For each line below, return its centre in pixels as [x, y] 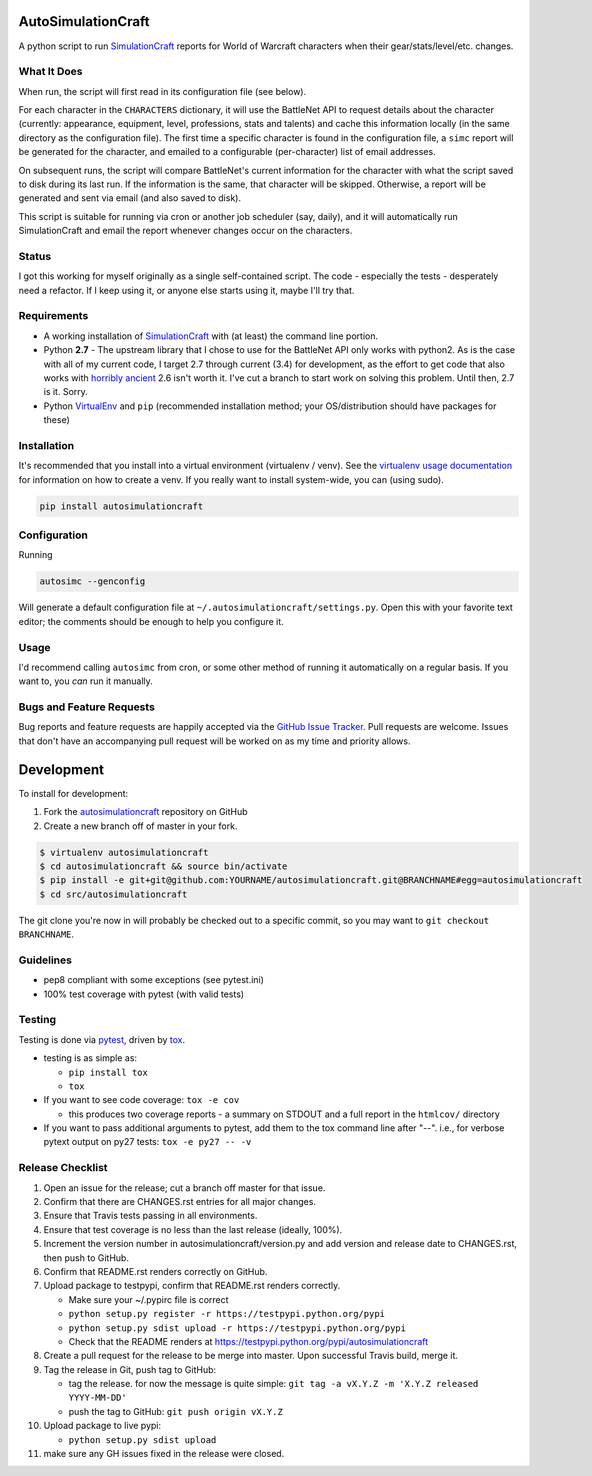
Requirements [53, 316]
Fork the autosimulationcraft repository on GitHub [146, 812]
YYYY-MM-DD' [97, 1398]
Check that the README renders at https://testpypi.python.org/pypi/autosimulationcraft [248, 1341]
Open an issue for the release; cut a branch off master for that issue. [184, 1187]
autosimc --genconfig [92, 581]
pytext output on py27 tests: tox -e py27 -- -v [147, 1142]
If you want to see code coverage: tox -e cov [141, 1100]
